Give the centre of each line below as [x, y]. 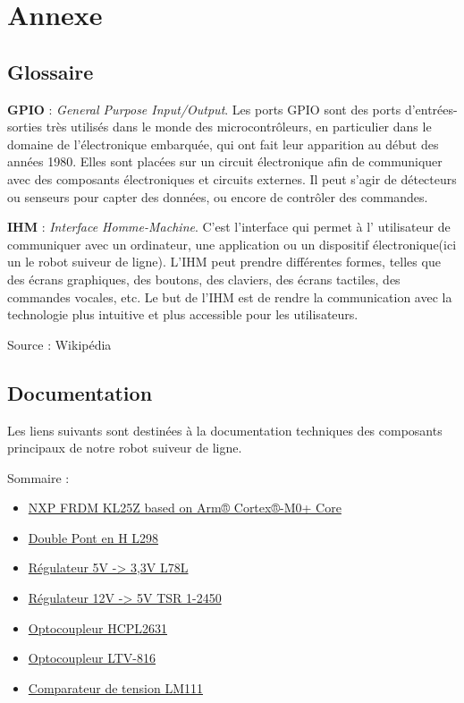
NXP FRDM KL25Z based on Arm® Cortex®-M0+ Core [185, 508]
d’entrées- [431, 109]
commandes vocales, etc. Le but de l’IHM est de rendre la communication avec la [230, 296]
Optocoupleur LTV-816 [92, 658]
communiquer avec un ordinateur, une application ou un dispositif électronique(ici [232, 244]
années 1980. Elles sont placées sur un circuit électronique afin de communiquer [225, 161]
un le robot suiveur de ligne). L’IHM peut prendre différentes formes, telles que [224, 262]
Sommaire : [38, 477]
